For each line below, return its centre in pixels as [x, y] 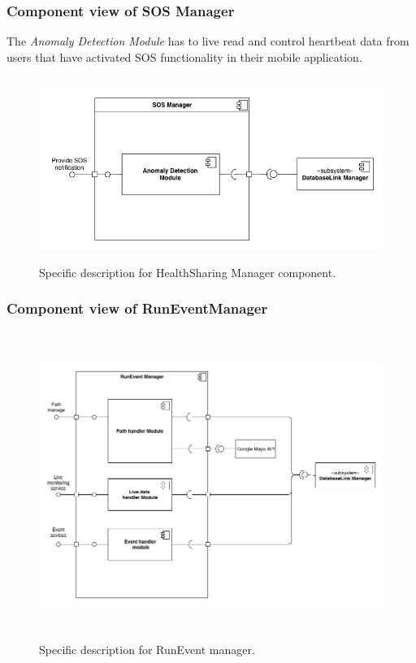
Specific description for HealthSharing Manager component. [188, 272]
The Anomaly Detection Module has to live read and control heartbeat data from [208, 41]
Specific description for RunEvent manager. [147, 650]
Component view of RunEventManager [137, 308]
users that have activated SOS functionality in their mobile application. [184, 56]
